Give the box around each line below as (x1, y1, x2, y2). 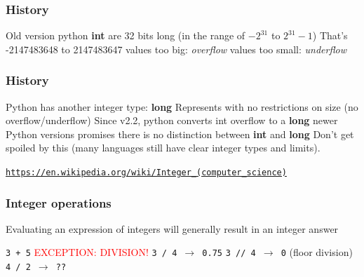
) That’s (312, 28, 348, 43)
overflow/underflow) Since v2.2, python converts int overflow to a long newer (6, 113, 338, 128)
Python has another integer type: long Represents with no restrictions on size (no (6, 99, 358, 114)
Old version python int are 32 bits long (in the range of (6, 28, 245, 43)
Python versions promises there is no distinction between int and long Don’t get (6, 126, 354, 141)
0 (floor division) (281, 245, 353, 259)
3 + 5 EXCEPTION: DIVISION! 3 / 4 (6, 245, 177, 259)
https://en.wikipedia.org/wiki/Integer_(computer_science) (6, 168, 287, 177)
